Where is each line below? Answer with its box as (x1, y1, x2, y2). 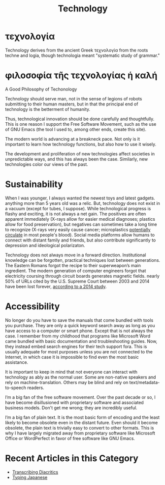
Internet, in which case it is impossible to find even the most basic (5, 354, 139, 360)
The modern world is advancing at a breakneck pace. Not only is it (5, 136, 140, 142)
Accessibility (5, 301, 60, 312)
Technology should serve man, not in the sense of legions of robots (5, 96, 142, 101)
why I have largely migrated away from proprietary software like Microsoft (5, 430, 155, 436)
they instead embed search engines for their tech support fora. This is (5, 343, 147, 349)
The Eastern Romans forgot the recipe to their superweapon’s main (5, 262, 141, 268)
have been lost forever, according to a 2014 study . (5, 283, 107, 290)
